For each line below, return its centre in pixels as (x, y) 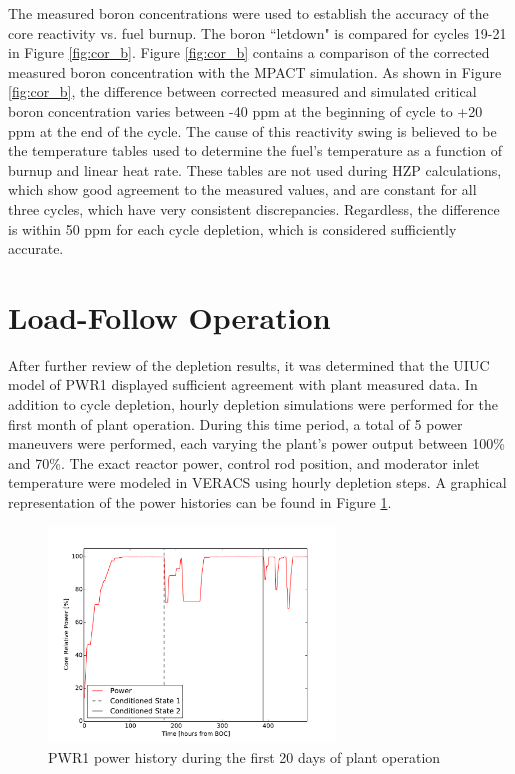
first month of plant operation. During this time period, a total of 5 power (235, 423)
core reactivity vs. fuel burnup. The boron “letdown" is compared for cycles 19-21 (257, 32)
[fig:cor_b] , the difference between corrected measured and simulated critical (242, 91)
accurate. (36, 248)
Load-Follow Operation (169, 316)
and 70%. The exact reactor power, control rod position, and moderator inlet (244, 462)
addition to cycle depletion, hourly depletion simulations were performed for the (253, 404)
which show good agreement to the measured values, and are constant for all (242, 189)
